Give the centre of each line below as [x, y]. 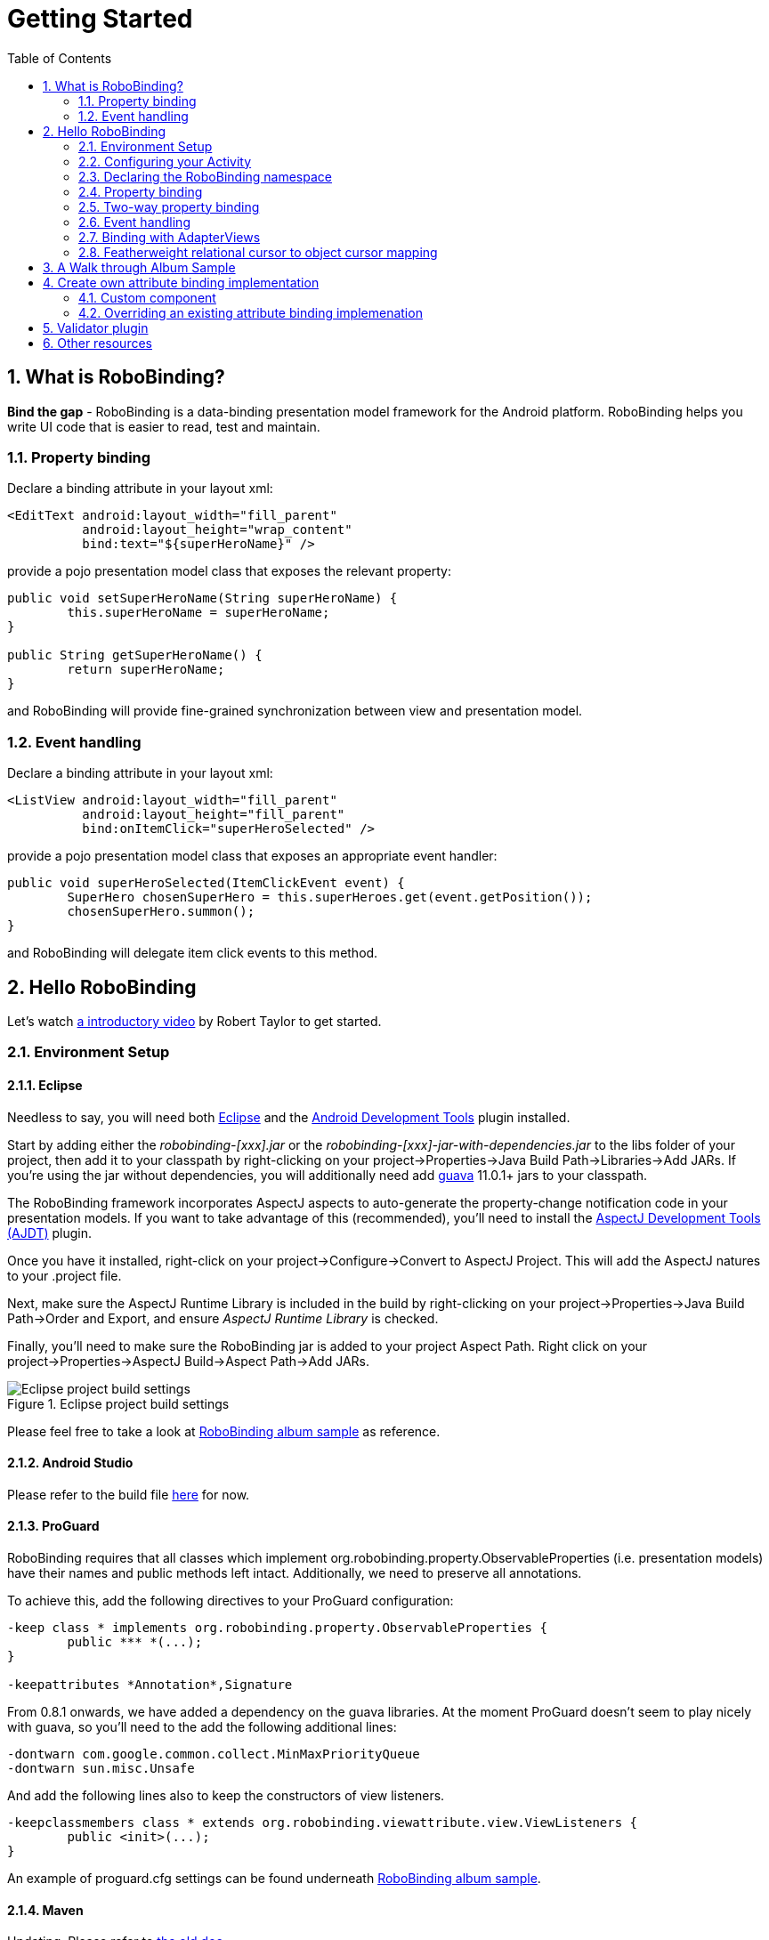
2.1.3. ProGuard [53, 1526]
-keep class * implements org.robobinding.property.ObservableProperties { [277, 1627]
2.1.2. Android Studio [70, 1463]
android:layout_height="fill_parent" [214, 815]
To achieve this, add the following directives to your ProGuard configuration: [231, 1600]
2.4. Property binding [141, 191]
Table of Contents [60, 58]
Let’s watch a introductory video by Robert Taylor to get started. [194, 1021]
